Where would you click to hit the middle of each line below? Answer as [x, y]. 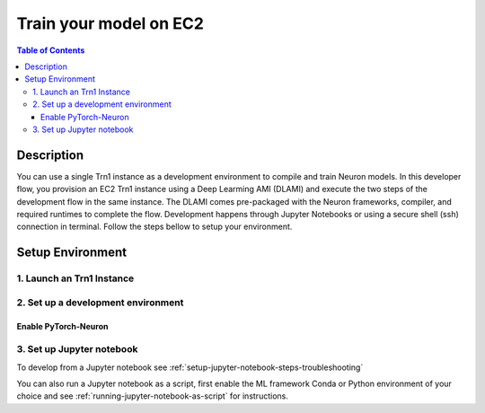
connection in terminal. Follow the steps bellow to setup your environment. [154, 227]
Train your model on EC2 [110, 23]
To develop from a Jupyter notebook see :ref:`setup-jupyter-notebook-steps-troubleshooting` [190, 367]
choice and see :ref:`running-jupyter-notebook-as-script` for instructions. [153, 396]
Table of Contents [51, 50]
